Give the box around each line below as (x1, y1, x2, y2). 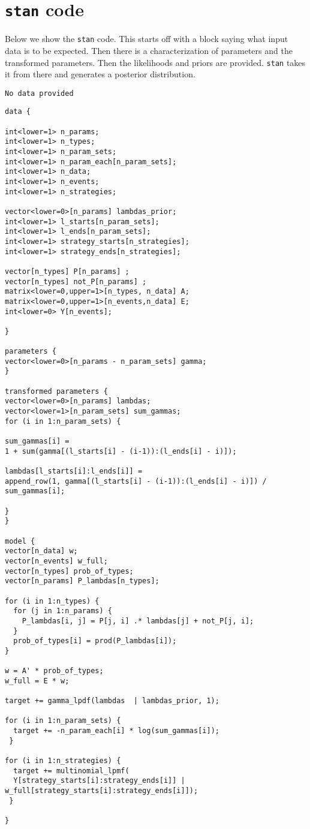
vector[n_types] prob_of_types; (5, 566, 134, 575)
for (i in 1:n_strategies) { (5, 756, 121, 765)
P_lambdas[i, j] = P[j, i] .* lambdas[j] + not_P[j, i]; (22, 616, 254, 625)
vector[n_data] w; (5, 547, 78, 556)
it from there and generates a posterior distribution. (5, 68, 195, 80)
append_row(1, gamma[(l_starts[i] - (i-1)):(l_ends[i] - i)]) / (5, 477, 267, 486)
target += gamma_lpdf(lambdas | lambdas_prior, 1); (5, 697, 219, 706)
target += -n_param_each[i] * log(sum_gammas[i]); (13, 726, 219, 735)
